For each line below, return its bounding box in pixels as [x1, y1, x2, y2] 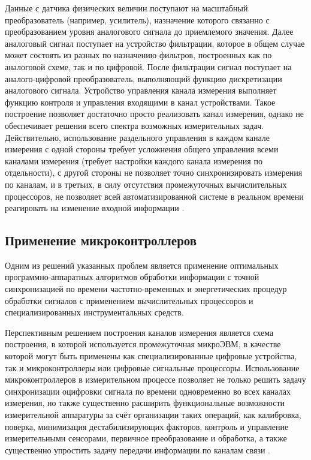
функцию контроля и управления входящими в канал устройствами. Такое [5, 95, 276, 108]
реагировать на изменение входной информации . [5, 202, 185, 214]
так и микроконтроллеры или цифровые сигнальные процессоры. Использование [5, 361, 300, 374]
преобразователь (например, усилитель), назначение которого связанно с [5, 13, 270, 26]
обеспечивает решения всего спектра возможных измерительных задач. [5, 119, 264, 131]
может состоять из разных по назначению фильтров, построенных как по [5, 49, 272, 61]
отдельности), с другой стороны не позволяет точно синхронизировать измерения [5, 166, 303, 179]
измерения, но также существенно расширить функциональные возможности [5, 396, 285, 409]
